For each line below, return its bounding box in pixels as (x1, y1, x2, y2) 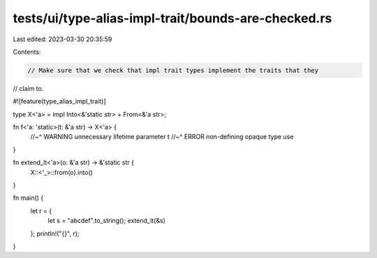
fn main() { (13, 194, 44, 202)
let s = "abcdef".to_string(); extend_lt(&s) (47, 217, 165, 225)
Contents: (13, 48, 41, 56)
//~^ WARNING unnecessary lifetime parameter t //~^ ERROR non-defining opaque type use (30, 133, 294, 141)
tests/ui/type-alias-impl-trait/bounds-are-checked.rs (13, 10, 332, 26)
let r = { (30, 206, 52, 215)
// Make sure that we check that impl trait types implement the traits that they (27, 66, 319, 74)
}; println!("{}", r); (30, 229, 80, 238)
